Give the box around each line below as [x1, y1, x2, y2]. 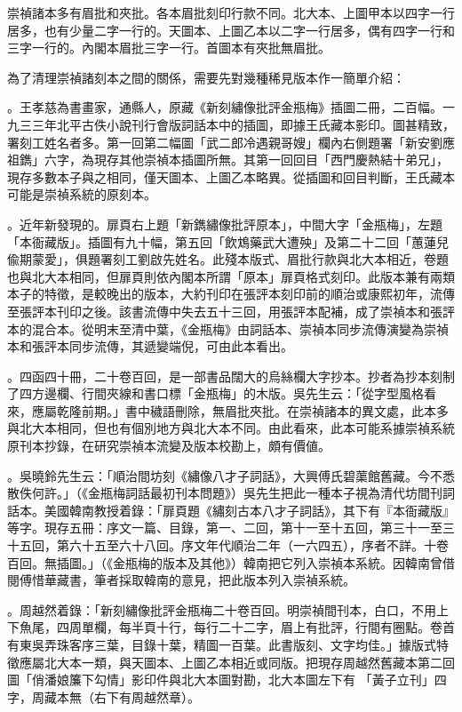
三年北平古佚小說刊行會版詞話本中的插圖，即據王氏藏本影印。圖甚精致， [31, 115, 455, 133]
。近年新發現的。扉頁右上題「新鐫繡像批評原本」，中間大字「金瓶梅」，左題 [7, 214, 442, 233]
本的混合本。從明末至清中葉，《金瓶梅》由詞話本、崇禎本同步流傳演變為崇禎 [7, 319, 449, 338]
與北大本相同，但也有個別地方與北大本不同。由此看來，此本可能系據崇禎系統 [7, 419, 455, 437]
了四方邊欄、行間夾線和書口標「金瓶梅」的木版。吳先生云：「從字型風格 [7, 384, 424, 403]
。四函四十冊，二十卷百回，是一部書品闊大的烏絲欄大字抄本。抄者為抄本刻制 [7, 366, 455, 385]
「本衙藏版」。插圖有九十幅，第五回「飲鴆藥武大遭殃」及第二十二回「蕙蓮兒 [7, 232, 449, 251]
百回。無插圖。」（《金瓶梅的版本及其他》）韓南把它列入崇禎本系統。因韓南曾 [7, 553, 442, 572]
